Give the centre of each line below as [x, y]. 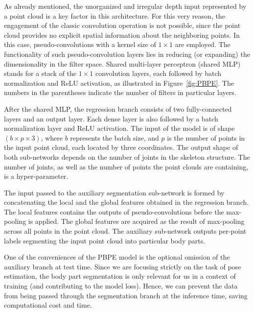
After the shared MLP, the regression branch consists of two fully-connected [118, 108]
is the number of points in [206, 137]
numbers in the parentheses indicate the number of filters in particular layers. [120, 92]
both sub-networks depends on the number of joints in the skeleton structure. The [127, 156]
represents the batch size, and [115, 137]
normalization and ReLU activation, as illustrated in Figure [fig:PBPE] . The [119, 83]
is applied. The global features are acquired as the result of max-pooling [136, 221]
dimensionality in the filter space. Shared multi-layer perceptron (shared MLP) [122, 63]
